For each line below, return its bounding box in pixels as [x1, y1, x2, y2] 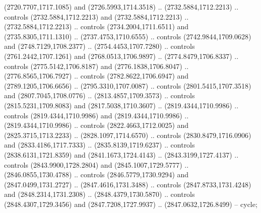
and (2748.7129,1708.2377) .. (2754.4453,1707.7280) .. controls [4, 41, 195, 51]
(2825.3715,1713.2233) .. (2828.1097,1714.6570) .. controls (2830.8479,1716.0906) [4, 129, 251, 140]
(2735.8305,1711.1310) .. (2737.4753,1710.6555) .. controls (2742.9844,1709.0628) [4, 31, 251, 41]
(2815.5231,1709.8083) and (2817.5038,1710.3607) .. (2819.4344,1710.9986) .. [4, 100, 239, 110]
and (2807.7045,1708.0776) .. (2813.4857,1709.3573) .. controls [4, 90, 195, 101]
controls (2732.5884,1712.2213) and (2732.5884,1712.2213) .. [4, 11, 189, 22]
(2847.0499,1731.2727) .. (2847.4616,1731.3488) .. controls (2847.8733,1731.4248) [4, 179, 251, 189]
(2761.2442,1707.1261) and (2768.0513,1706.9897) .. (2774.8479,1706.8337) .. [4, 50, 239, 61]
